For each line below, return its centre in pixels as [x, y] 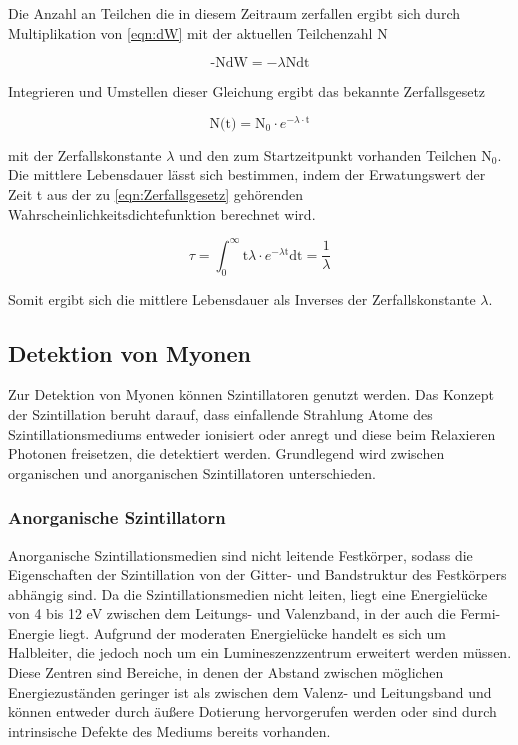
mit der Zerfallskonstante [85, 154]
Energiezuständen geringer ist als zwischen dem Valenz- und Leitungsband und [250, 691]
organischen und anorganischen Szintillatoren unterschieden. [192, 472]
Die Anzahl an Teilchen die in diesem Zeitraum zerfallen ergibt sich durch [234, 13]
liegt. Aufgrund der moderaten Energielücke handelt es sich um [252, 632]
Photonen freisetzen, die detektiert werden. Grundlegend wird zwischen [226, 453]
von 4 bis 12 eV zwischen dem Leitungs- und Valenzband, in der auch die [232, 613]
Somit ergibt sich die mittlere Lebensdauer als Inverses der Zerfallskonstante [242, 298]
